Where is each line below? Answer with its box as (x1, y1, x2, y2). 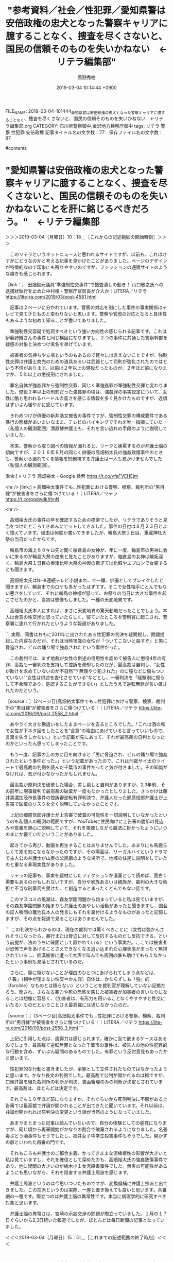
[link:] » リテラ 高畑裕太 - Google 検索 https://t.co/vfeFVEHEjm (5, 473, 138, 479)
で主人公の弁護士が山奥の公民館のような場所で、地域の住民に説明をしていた (5, 855, 168, 861)
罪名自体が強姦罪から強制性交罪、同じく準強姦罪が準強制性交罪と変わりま (9, 382, 168, 389)
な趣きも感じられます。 (5, 271, 55, 277)
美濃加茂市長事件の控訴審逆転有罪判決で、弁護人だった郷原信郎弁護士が (9, 794, 163, 801)
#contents (5, 145, 27, 151)
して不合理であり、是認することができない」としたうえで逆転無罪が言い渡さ (5, 681, 167, 687)
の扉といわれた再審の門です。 (5, 1139, 68, 1146)
